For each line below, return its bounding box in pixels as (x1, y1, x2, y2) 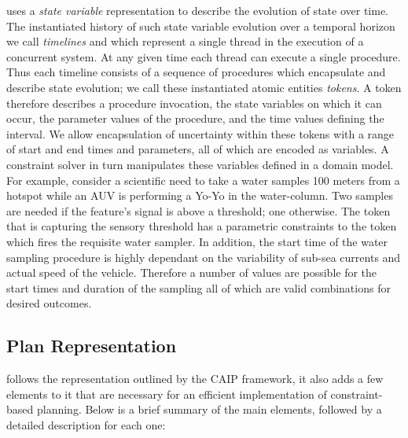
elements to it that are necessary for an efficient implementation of (6, 385, 327, 402)
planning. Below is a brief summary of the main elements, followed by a (36, 401, 382, 418)
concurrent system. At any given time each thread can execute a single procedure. (6, 48, 401, 64)
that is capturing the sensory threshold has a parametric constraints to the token (6, 218, 397, 234)
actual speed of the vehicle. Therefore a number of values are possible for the (6, 264, 377, 281)
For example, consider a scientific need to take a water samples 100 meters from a (6, 171, 400, 188)
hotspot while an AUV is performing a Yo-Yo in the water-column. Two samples (6, 187, 393, 204)
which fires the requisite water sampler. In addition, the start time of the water (6, 233, 388, 249)
